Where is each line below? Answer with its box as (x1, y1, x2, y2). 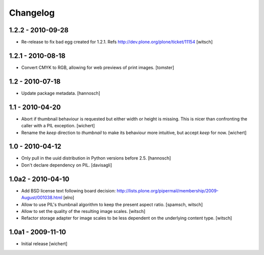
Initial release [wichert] (21, 241, 68, 247)
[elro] (63, 195, 74, 201)
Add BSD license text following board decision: (21, 187, 116, 193)
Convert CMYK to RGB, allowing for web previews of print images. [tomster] (21, 64, 175, 70)
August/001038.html (21, 195, 63, 201)
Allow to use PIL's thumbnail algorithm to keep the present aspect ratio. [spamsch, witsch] (21, 201, 203, 208)
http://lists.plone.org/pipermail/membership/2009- (116, 187, 219, 193)
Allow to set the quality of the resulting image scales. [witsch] (21, 208, 146, 214)
